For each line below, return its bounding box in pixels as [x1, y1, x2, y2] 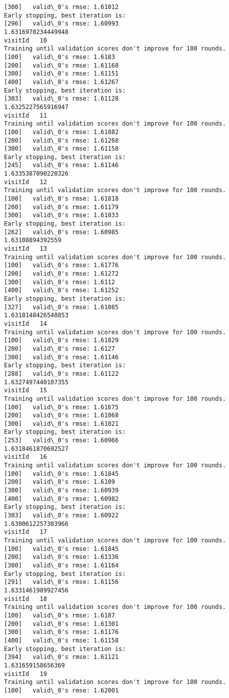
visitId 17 [4, 528, 47, 536]
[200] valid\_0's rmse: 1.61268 [4, 137, 119, 144]
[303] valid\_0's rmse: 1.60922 [4, 512, 119, 519]
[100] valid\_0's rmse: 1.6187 [4, 611, 115, 619]
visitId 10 [4, 37, 47, 44]
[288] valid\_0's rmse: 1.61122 [4, 370, 119, 377]
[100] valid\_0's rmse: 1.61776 [4, 262, 119, 269]
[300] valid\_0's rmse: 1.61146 [4, 353, 119, 361]
